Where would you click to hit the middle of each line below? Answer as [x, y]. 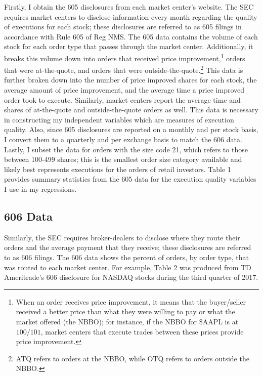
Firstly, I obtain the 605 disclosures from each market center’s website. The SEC [129, 7]
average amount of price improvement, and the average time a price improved [124, 90]
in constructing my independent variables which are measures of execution [119, 119]
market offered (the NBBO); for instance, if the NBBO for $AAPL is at [127, 321]
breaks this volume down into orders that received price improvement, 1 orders [125, 57]
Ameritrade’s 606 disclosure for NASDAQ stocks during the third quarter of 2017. [131, 277]
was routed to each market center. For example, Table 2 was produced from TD [128, 267]
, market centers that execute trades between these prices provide [142, 331]
